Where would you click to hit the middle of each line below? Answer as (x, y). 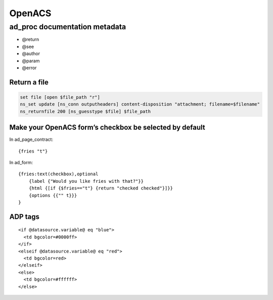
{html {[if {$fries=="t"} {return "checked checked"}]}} (101, 188)
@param (31, 61)
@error (29, 68)
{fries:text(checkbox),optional (58, 174)
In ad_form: (21, 163)
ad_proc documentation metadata (68, 27)
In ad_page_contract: (31, 139)
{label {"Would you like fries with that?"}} (86, 181)
